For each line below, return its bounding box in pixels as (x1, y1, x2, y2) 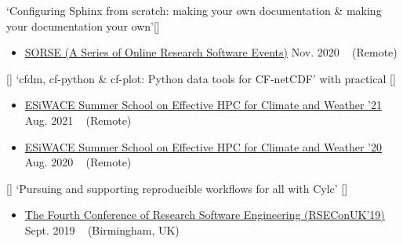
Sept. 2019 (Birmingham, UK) (24, 221, 180, 238)
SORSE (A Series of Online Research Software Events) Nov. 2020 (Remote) (24, 44, 398, 60)
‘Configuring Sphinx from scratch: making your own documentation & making (6, 2, 382, 18)
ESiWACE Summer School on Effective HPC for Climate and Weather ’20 (24, 138, 382, 155)
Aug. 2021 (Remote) (24, 111, 132, 128)
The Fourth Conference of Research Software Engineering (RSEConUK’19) (24, 206, 385, 223)
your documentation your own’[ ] (6, 17, 160, 34)
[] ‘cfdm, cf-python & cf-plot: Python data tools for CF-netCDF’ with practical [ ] (6, 70, 396, 86)
